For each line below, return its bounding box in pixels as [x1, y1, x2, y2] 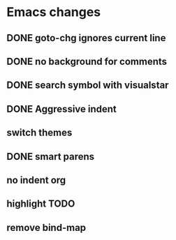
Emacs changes [6, 4, 101, 20]
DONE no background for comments [6, 55, 168, 67]
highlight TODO [6, 198, 75, 210]
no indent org [6, 174, 66, 186]
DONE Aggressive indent [6, 103, 117, 115]
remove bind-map [6, 221, 87, 234]
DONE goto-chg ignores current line [6, 32, 166, 44]
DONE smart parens [6, 151, 95, 163]
